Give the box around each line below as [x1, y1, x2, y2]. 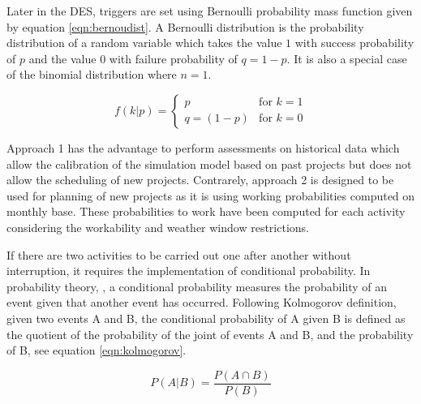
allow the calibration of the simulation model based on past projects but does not [6, 155, 412, 172]
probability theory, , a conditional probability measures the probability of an [6, 277, 388, 294]
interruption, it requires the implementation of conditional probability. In [6, 262, 371, 279]
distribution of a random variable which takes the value [6, 34, 282, 51]
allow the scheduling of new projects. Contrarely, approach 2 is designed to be [6, 171, 394, 188]
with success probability [294, 34, 415, 51]
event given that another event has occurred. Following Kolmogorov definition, [6, 294, 397, 311]
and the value [28, 49, 97, 67]
